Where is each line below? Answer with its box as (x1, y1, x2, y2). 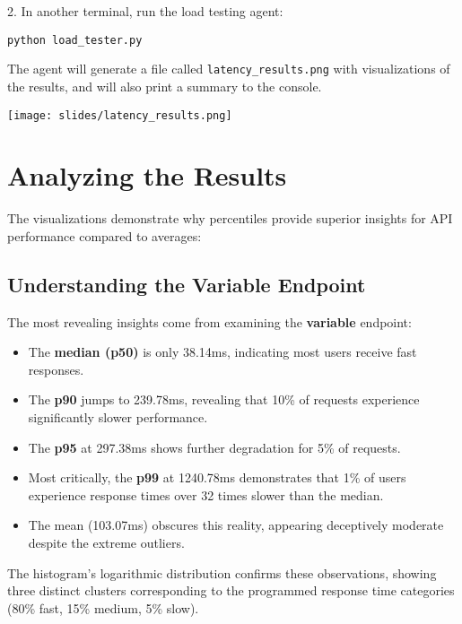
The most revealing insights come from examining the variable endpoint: (7, 312, 412, 331)
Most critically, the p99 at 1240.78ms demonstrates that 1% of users (28, 468, 406, 487)
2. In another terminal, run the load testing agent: (7, 2, 283, 20)
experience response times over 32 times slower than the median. (28, 485, 384, 504)
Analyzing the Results (7, 157, 287, 194)
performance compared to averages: (7, 226, 202, 245)
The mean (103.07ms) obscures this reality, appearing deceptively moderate (28, 516, 444, 534)
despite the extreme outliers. (28, 533, 185, 552)
